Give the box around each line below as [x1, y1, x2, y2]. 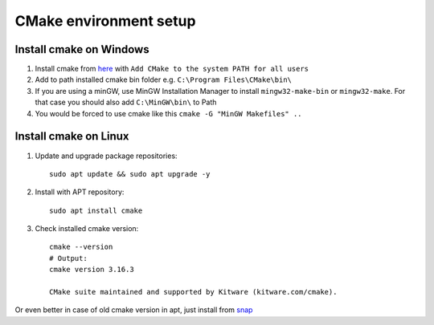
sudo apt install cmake [49, 205, 143, 215]
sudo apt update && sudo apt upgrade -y [49, 169, 211, 178]
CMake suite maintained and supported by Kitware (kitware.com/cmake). [49, 287, 338, 297]
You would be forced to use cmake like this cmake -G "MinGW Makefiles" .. [35, 108, 302, 118]
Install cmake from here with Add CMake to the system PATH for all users [35, 64, 309, 74]
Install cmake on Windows [14, 43, 149, 56]
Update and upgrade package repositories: [35, 151, 178, 160]
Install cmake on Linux [14, 129, 129, 144]
